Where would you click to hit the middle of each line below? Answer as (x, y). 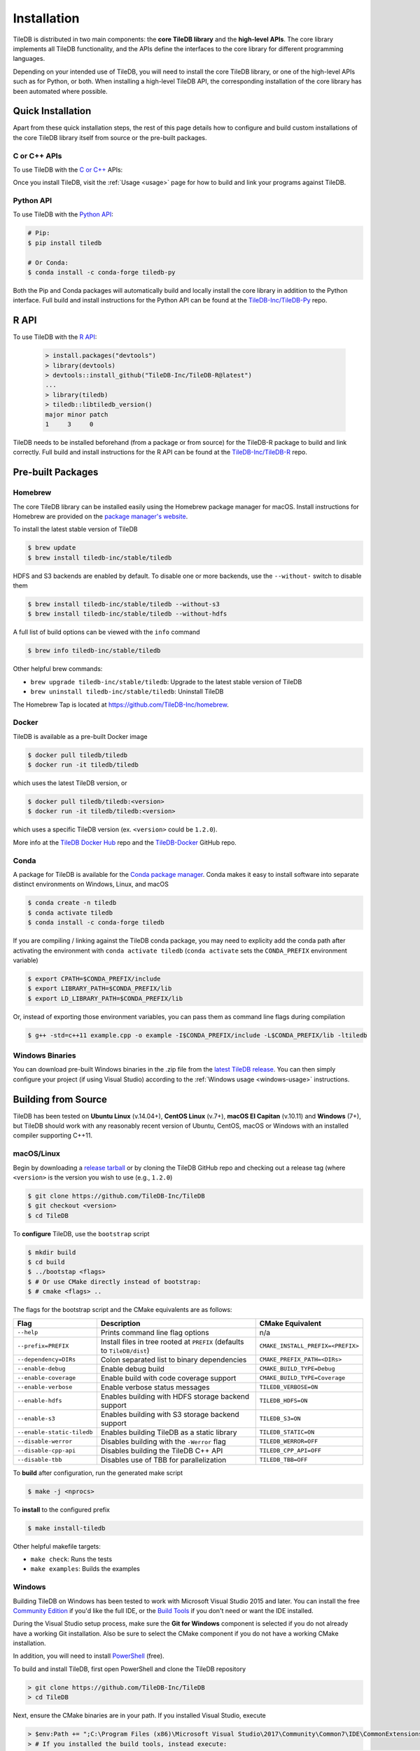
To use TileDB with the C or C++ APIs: (68, 169)
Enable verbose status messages (155, 1387)
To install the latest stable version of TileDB (75, 530)
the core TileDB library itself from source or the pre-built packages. (110, 137)
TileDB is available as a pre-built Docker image (80, 736)
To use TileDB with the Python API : (63, 214)
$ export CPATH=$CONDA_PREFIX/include (94, 978)
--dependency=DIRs (47, 1360)
